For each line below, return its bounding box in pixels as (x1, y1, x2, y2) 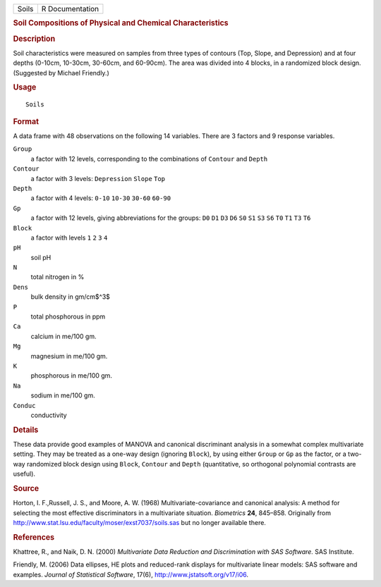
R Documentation (41, 4, 99, 13)
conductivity (30, 411, 67, 419)
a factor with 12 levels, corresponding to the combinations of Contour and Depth (30, 154, 268, 163)
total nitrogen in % (30, 273, 85, 281)
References (13, 532, 55, 542)
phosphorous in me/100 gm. (30, 371, 113, 380)
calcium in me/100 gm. (30, 332, 97, 340)
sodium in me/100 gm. (30, 391, 95, 400)
